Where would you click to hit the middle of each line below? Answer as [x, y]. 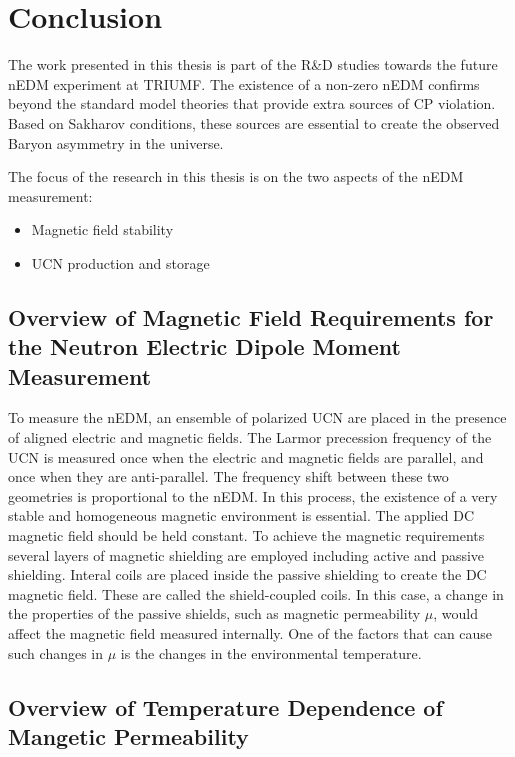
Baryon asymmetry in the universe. [116, 142]
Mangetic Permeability [128, 735]
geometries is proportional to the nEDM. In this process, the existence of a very [253, 495]
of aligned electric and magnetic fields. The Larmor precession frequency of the [250, 437]
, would [455, 613]
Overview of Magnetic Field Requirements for [251, 316]
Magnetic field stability [102, 229]
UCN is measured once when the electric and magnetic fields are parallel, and [246, 456]
